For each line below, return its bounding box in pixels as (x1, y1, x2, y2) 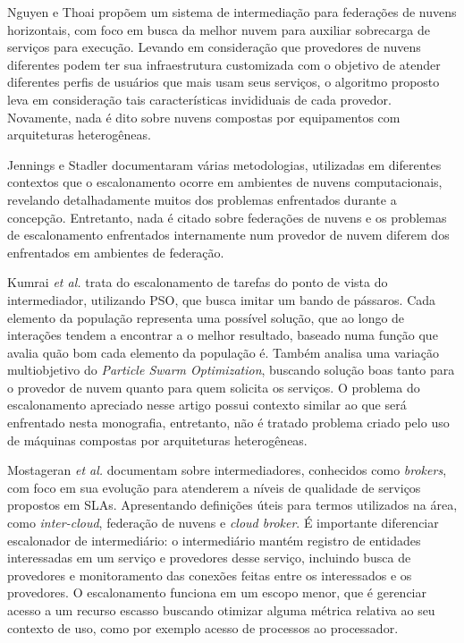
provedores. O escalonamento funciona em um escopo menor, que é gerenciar (7, 583, 426, 602)
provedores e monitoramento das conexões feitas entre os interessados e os (7, 565, 412, 584)
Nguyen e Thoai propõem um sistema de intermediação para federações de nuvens (7, 3, 457, 21)
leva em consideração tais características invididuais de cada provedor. (7, 89, 392, 108)
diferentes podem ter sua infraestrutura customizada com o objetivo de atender (7, 55, 441, 73)
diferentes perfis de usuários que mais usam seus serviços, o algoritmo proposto (7, 72, 440, 91)
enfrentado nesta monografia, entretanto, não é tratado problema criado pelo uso (7, 413, 450, 432)
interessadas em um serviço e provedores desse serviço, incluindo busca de (7, 548, 411, 567)
